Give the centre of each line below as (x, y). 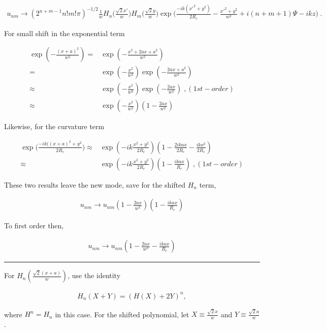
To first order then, (34, 225)
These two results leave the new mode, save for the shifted (95, 184)
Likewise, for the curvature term (54, 126)
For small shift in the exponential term (64, 33)
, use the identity (94, 275)
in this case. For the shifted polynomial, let (122, 314)
